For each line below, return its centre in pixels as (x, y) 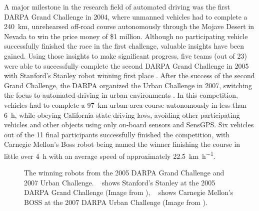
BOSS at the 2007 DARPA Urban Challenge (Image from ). (116, 202)
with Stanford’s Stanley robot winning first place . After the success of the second (129, 75)
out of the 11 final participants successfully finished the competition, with (117, 134)
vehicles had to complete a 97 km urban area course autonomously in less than (125, 104)
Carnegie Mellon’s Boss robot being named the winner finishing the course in (122, 144)
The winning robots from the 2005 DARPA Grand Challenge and (124, 173)
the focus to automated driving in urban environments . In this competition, (121, 95)
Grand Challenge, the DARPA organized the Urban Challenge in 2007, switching (128, 85)
